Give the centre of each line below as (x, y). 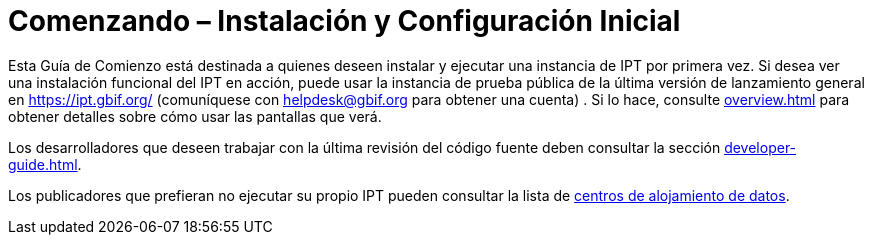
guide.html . (45, 164)
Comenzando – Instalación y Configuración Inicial (344, 21)
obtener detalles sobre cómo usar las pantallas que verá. (195, 116)
